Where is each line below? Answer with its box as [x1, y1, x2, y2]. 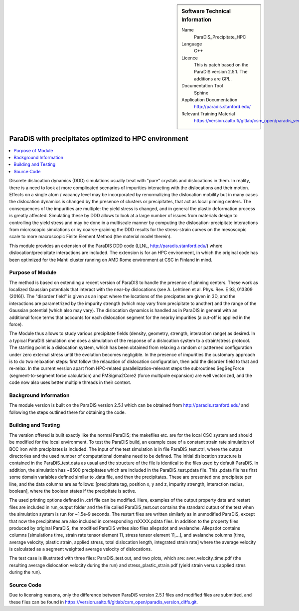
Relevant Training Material [181, 110, 235, 117]
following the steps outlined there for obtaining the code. [9, 409, 126, 415]
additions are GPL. [194, 75, 232, 82]
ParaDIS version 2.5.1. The [194, 69, 248, 75]
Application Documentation [181, 97, 238, 103]
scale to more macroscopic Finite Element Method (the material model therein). [9, 234, 172, 240]
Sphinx [194, 90, 209, 96]
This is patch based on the [194, 62, 249, 68]
